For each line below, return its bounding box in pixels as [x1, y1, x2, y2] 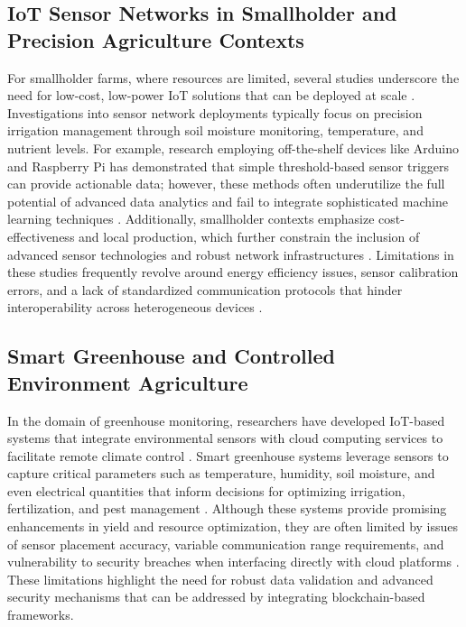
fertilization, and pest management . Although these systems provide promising [7, 499, 447, 518]
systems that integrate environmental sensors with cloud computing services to [7, 429, 443, 447]
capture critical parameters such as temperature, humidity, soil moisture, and [7, 464, 435, 483]
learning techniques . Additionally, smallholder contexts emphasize [7, 209, 375, 228]
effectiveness [7, 226, 75, 245]
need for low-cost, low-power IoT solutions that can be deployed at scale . [7, 86, 415, 105]
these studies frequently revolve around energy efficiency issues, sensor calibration [7, 263, 459, 281]
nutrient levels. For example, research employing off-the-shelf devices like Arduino [7, 138, 460, 157]
